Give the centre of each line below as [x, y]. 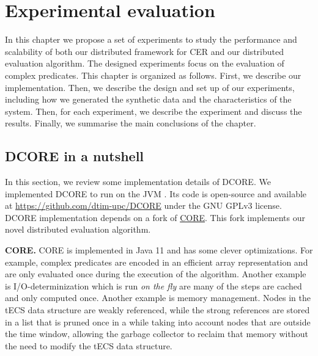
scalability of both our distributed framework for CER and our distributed [144, 51]
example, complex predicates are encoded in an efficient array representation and [157, 262]
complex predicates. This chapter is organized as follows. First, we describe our [153, 75]
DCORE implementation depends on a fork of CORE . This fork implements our [155, 217]
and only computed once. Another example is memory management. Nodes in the [158, 298]
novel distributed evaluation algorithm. [78, 229]
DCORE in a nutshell [75, 156]
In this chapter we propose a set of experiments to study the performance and [151, 39]
